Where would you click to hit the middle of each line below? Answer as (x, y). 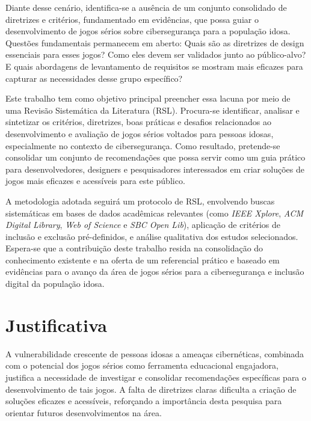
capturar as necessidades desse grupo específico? (94, 78)
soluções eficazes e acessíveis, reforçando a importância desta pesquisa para (144, 401)
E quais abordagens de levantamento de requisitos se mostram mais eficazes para (154, 66)
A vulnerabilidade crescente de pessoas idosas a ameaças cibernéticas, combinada (155, 353)
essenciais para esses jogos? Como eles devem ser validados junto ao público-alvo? (156, 54)
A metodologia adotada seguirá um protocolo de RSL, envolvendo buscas (140, 201)
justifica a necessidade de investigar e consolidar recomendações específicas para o (156, 377)
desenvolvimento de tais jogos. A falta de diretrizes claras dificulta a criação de (151, 389)
